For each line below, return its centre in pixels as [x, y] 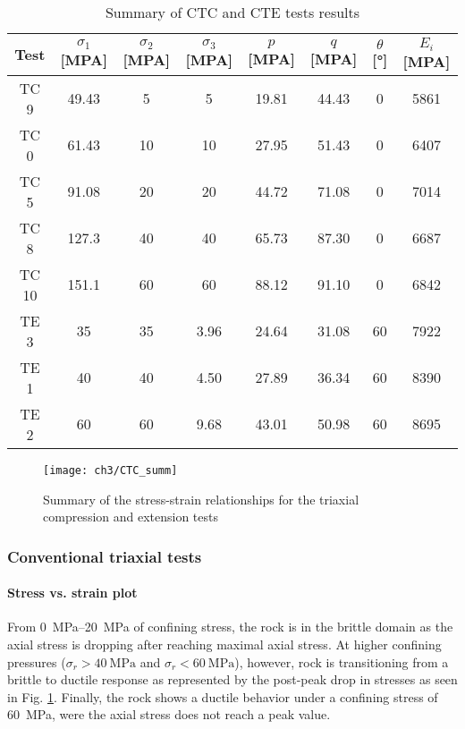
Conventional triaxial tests [105, 556]
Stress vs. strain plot [72, 593]
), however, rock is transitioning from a [342, 661]
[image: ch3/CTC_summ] [110, 470]
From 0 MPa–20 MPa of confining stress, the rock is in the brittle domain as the [230, 627]
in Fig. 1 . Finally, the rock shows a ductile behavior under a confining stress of [223, 696]
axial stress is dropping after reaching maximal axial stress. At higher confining [224, 644]
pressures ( [37, 661]
